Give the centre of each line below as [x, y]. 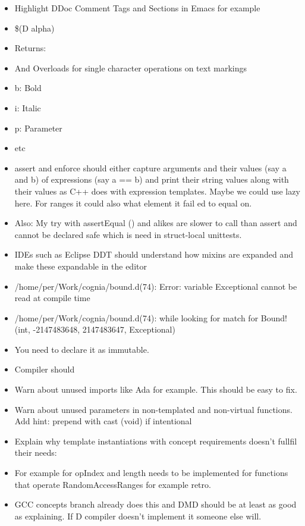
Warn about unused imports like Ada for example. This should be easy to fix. [156, 389]
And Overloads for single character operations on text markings [131, 68]
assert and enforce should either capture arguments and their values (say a [150, 167]
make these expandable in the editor [81, 266]
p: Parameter [38, 128]
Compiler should [45, 369]
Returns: [30, 48]
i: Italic [28, 107]
